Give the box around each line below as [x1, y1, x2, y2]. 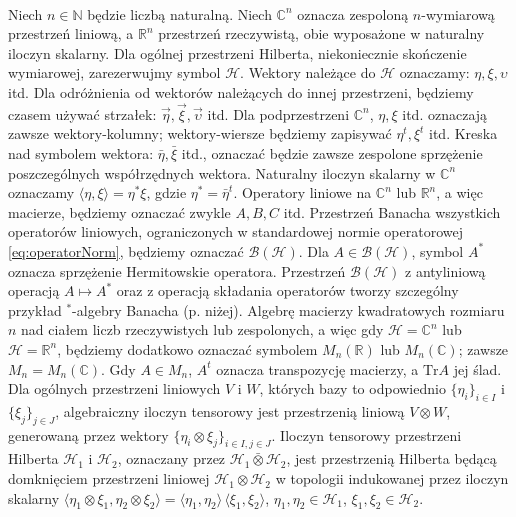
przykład [8, 299, 62, 320]
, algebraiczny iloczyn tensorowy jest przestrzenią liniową [55, 400, 405, 421]
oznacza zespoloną [297, 3, 409, 24]
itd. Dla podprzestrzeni [207, 103, 350, 124]
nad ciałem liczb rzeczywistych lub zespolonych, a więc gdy [21, 319, 384, 340]
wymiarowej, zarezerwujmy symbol [8, 62, 221, 83]
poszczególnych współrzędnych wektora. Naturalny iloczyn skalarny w [8, 162, 436, 183]
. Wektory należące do [240, 62, 376, 83]
